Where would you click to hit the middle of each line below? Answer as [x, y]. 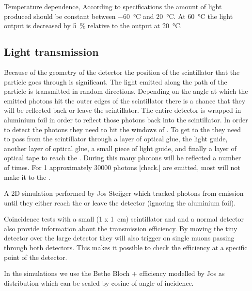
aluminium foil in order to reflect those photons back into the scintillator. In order [126, 119]
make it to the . [27, 177]
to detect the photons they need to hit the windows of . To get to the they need [122, 129]
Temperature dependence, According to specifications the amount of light [113, 6]
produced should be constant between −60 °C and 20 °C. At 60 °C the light [118, 16]
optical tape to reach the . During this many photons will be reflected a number [123, 158]
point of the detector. [36, 257]
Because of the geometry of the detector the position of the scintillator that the [122, 72]
